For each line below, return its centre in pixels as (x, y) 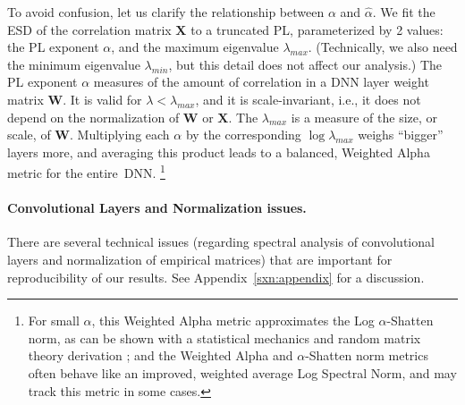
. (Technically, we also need (383, 47)
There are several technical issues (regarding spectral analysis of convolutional (221, 242)
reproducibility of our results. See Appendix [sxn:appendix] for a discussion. (216, 277)
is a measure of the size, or (364, 117)
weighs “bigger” (401, 135)
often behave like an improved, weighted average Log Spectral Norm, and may (242, 372)
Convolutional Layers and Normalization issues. (157, 208)
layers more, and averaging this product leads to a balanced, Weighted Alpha (219, 152)
